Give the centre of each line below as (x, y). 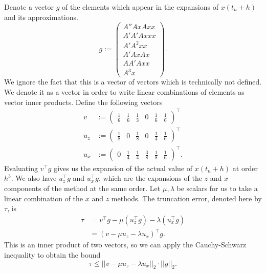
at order (245, 168)
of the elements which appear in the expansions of (140, 7)
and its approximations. (41, 17)
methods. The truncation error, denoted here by (186, 198)
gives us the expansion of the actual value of (123, 168)
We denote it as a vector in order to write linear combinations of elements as (124, 92)
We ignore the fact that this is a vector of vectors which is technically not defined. (133, 82)
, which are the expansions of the (150, 178)
